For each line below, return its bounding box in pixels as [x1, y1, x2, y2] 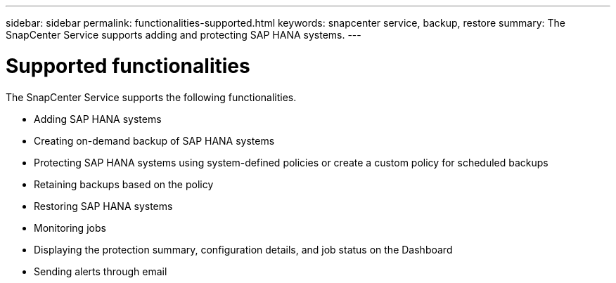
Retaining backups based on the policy [34, 178, 214, 190]
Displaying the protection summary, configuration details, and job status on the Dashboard [34, 243, 453, 256]
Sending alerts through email [34, 265, 167, 277]
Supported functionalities [6, 53, 250, 78]
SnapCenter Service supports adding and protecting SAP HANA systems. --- [6, 29, 361, 41]
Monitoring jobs [34, 221, 106, 234]
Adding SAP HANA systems [34, 112, 162, 125]
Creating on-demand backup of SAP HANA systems [34, 134, 275, 147]
